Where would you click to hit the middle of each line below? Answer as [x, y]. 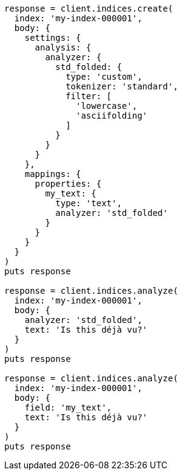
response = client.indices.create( [89, 9]
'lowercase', [107, 106]
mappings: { [53, 174]
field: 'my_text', [68, 407]
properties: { [68, 184]
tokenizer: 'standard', [122, 86]
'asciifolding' [112, 116]
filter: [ [89, 96]
